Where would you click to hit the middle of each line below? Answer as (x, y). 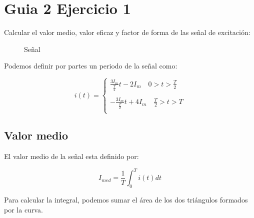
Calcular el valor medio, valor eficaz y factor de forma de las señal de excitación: (127, 32)
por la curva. (23, 209)
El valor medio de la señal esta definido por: (71, 156)
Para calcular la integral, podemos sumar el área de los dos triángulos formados (126, 200)
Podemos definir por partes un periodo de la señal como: (91, 66)
